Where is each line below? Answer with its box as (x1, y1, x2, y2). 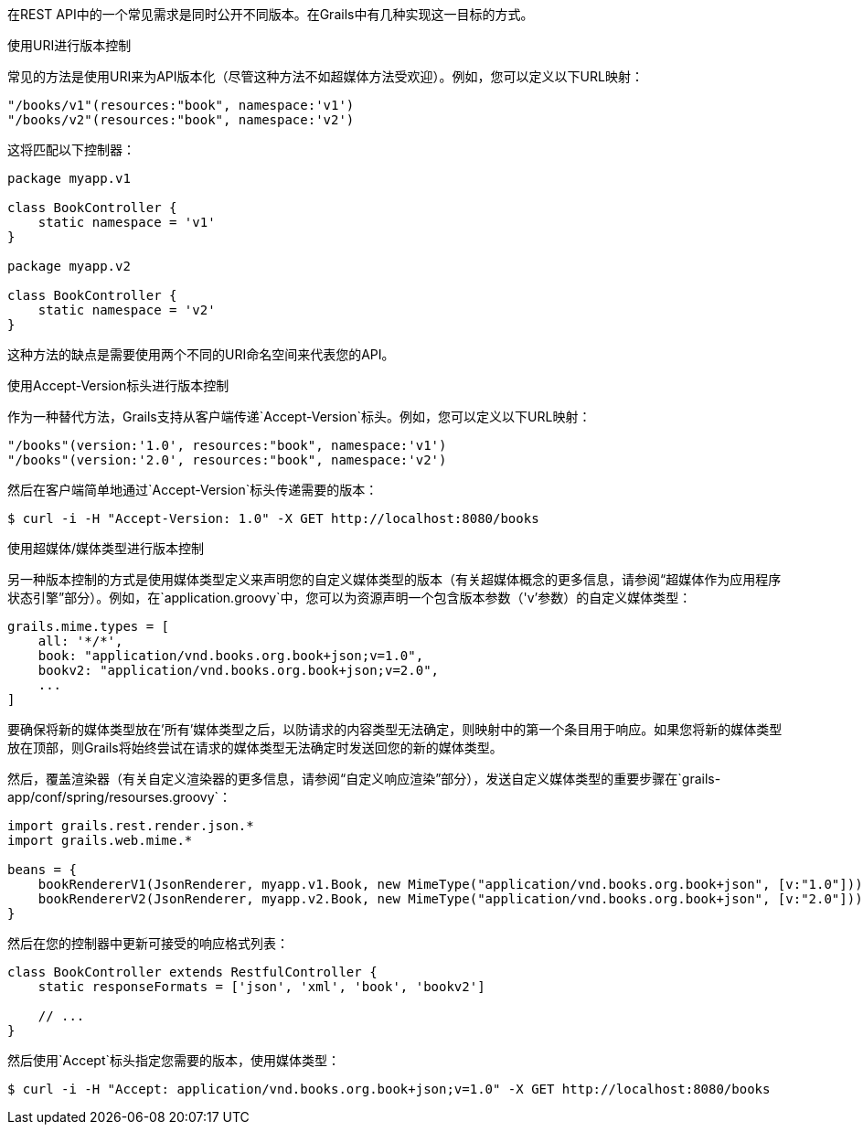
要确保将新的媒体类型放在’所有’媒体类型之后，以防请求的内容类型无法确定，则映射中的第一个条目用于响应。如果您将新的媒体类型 (7, 721, 783, 737)
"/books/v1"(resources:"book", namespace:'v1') (7, 98, 355, 112)
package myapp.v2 (7, 259, 131, 273)
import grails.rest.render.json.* (7, 818, 254, 833)
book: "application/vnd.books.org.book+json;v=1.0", (37, 648, 424, 663)
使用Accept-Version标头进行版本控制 (7, 378, 229, 393)
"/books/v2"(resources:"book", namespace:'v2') (7, 112, 355, 127)
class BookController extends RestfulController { (7, 965, 378, 979)
